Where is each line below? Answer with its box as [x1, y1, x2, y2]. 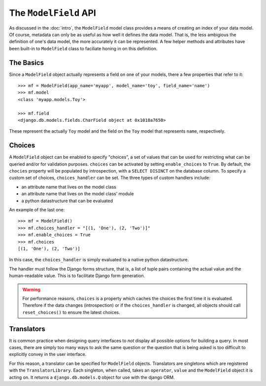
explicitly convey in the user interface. [9, 351, 87, 357]
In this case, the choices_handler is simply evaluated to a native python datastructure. [9, 257, 189, 263]
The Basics [9, 58, 44, 67]
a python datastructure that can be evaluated [21, 198, 113, 204]
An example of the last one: [9, 207, 65, 212]
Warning [22, 286, 40, 292]
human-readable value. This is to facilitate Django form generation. [9, 273, 145, 279]
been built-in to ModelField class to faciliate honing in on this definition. [9, 45, 158, 51]
